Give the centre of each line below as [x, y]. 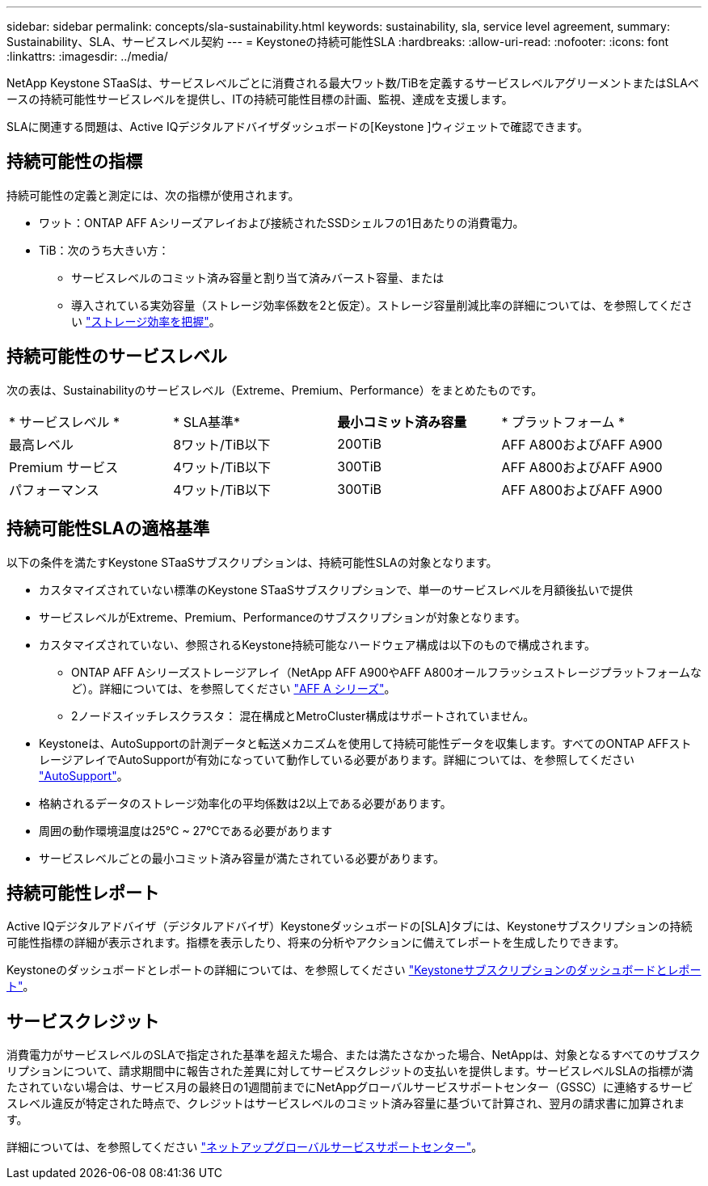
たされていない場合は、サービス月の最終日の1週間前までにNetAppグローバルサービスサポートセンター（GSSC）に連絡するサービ [350, 1087]
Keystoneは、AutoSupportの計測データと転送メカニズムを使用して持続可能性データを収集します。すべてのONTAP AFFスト [365, 743]
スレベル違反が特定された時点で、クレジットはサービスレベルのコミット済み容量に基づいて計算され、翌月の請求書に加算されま [346, 1104]
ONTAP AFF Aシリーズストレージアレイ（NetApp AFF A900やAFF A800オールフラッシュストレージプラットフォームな [387, 672]
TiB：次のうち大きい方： [104, 250]
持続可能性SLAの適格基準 [108, 529]
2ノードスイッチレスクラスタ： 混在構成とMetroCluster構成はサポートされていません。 [303, 715]
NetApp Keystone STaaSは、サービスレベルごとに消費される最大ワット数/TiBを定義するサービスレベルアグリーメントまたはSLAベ [353, 83]
